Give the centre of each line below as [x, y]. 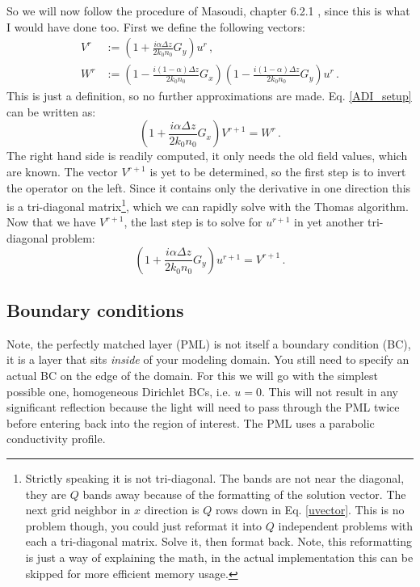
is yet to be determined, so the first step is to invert [278, 172]
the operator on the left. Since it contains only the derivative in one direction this [209, 187]
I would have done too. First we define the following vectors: [156, 26]
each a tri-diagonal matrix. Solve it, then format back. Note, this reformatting [219, 541]
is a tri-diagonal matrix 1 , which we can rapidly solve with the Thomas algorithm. [208, 205]
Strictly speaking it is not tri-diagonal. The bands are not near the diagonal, [215, 478]
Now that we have [51, 222]
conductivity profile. [56, 439]
